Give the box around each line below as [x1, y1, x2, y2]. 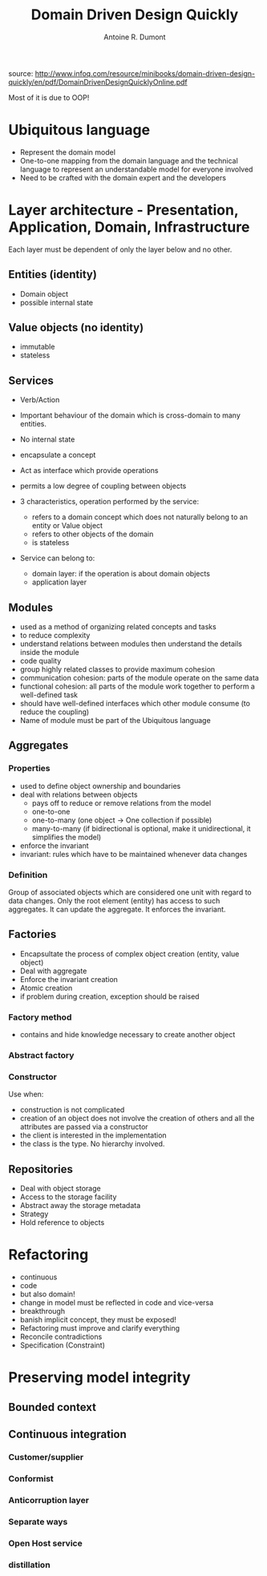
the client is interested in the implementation [19, 1130, 167, 1140]
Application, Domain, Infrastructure [8, 218, 250, 236]
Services [8, 374, 55, 387]
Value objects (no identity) [8, 321, 144, 334]
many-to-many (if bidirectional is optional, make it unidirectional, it [31, 823, 251, 833]
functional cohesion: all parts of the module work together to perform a [19, 681, 255, 691]
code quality [19, 656, 62, 666]
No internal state [19, 434, 75, 444]
